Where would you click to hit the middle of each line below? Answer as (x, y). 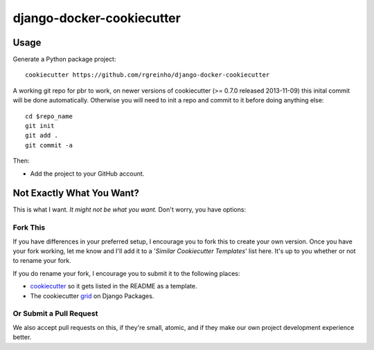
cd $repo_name (49, 116)
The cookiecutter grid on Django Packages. (92, 296)
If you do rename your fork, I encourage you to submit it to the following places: (126, 273)
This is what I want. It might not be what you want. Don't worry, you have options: (129, 210)
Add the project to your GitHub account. (87, 174)
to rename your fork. (42, 261)
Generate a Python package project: (64, 59)
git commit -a (49, 145)
